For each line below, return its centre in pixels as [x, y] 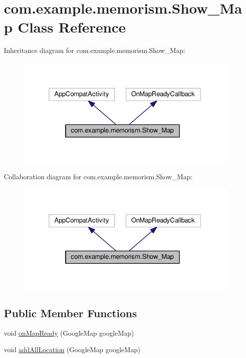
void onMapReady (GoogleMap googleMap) [69, 333]
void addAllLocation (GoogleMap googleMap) [72, 349]
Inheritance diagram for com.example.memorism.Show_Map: [95, 50]
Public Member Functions [70, 313]
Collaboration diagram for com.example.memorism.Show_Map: [98, 177]
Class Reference [72, 27]
